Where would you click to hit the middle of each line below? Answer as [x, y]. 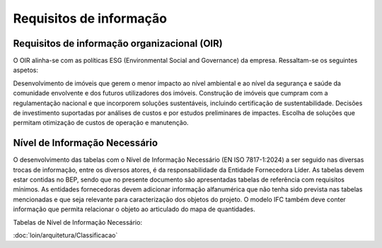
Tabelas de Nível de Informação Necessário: [78, 222]
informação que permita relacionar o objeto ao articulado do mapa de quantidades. [134, 209]
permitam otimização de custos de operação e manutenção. [101, 123]
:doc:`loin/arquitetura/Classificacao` [65, 235]
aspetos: [26, 70]
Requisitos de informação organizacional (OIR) [118, 43]
